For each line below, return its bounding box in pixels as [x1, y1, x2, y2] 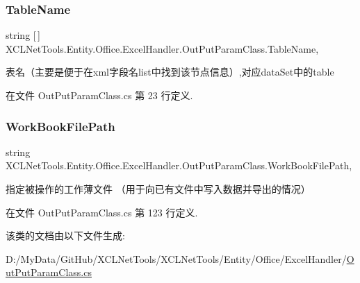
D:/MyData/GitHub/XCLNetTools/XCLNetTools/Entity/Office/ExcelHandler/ [6, 251, 347, 266]
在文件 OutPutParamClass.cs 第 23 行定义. [6, 88, 193, 102]
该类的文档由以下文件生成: [6, 228, 125, 243]
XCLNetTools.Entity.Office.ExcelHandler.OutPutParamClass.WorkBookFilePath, [6, 158, 352, 173]
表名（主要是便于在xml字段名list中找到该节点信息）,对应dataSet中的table [6, 65, 334, 79]
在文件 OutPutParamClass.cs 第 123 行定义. [6, 205, 198, 219]
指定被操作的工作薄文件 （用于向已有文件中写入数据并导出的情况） [6, 182, 311, 196]
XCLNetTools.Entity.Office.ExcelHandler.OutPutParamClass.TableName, [6, 41, 319, 55]
